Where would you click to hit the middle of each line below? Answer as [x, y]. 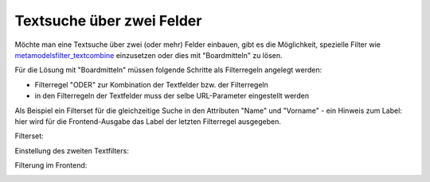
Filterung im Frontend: [51, 165]
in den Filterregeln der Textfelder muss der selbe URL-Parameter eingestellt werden [172, 96]
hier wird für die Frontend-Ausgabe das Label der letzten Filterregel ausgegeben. [148, 121]
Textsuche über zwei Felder [108, 21]
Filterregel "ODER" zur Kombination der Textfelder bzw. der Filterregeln [151, 84]
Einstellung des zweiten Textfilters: [72, 150]
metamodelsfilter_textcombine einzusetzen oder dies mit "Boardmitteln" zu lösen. [149, 55]
